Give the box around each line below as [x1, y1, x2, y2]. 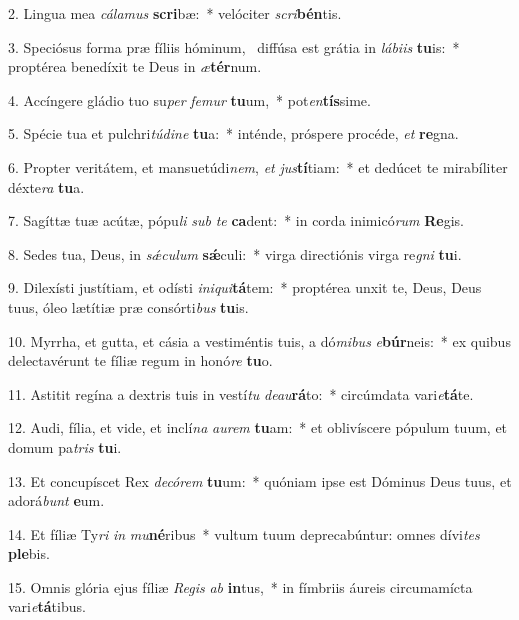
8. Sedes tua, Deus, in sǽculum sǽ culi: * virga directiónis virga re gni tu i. [8, 243, 462, 264]
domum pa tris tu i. [8, 436, 122, 457]
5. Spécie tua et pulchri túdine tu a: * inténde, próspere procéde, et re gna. [8, 123, 459, 144]
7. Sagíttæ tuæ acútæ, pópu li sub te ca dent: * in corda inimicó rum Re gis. [8, 210, 464, 231]
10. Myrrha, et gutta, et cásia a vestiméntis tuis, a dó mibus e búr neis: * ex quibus [8, 330, 511, 351]
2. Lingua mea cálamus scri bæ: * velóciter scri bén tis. [8, 3, 342, 23]
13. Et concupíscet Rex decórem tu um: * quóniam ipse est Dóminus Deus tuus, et [8, 470, 512, 491]
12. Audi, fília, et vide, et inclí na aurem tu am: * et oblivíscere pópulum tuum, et [8, 417, 508, 438]
